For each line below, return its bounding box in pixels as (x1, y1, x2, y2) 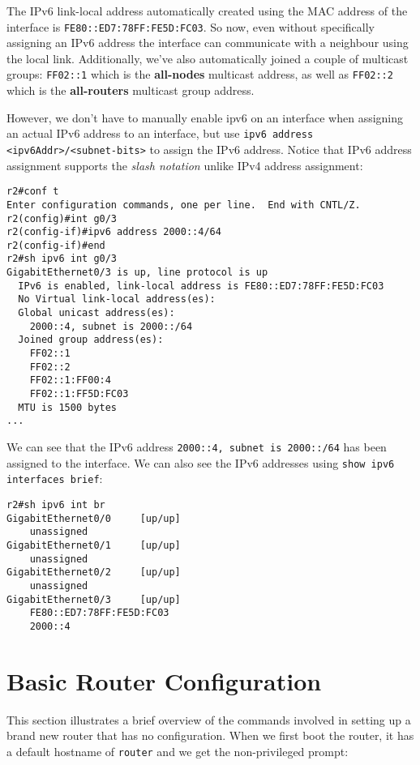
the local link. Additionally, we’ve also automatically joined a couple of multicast (6, 49, 409, 66)
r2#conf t (6, 186, 59, 198)
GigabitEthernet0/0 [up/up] (6, 512, 181, 524)
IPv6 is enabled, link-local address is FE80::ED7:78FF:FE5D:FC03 (18, 280, 384, 292)
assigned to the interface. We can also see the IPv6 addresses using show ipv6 (6, 454, 395, 471)
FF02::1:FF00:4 (29, 374, 111, 387)
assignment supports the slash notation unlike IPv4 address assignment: (6, 156, 363, 173)
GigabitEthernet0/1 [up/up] (6, 539, 181, 551)
